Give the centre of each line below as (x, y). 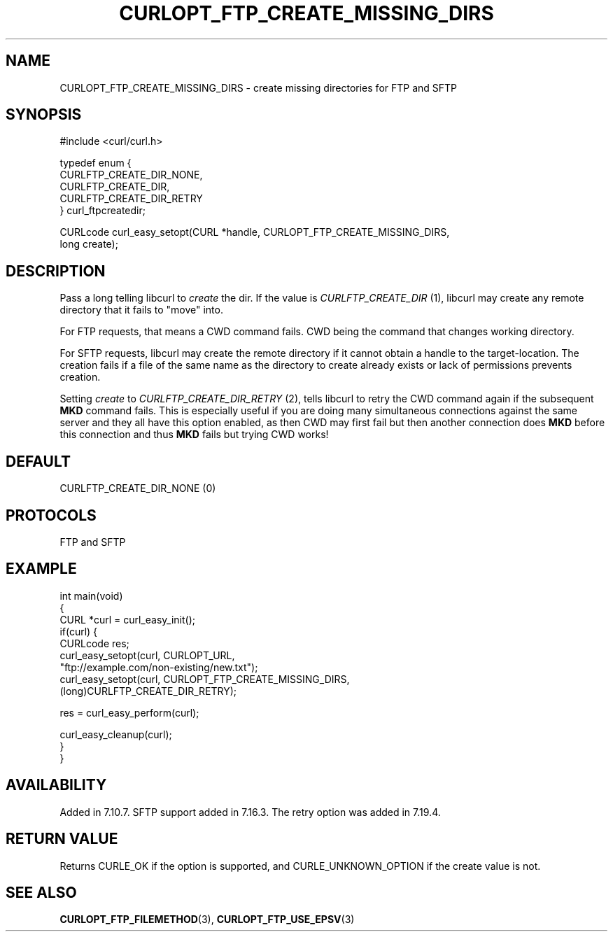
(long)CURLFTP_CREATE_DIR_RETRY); (148, 691)
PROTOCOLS (51, 515)
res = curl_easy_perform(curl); (129, 712)
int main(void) (91, 596)
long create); (89, 244)
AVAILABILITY (56, 785)
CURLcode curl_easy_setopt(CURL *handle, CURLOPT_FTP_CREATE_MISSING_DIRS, (255, 232)
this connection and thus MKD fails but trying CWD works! (194, 435)
